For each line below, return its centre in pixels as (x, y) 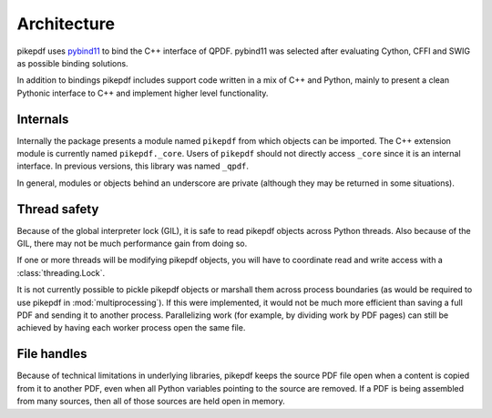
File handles (52, 354)
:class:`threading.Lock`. (61, 272)
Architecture (66, 24)
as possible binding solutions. (72, 63)
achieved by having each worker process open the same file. (131, 328)
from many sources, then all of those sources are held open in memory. (151, 402)
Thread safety (58, 209)
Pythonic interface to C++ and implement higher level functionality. (143, 93)
